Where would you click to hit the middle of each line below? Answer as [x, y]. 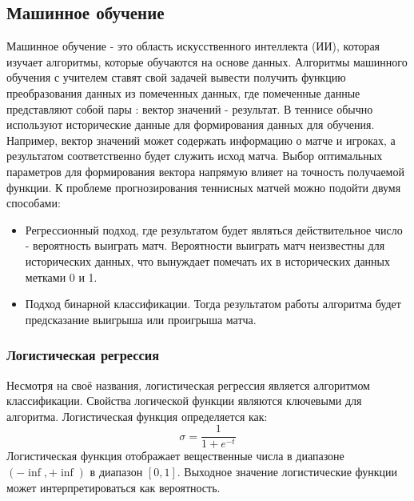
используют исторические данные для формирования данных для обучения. [191, 124]
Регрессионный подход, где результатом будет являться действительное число [214, 229]
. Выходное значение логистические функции [287, 471]
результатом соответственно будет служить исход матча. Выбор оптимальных [195, 156]
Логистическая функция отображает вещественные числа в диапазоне [175, 456]
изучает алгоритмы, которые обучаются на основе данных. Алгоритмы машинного [207, 61]
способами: [34, 203]
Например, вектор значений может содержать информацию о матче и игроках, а [201, 140]
